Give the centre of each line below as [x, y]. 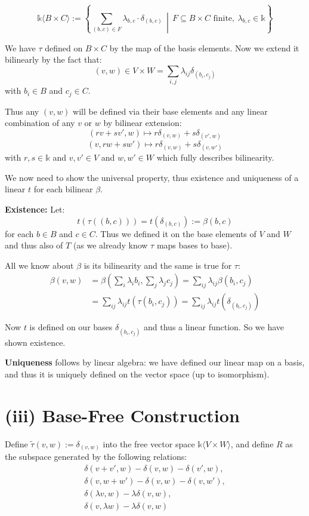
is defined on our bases [71, 327]
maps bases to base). [194, 245]
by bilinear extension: [143, 123]
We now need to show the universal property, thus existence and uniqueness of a [152, 177]
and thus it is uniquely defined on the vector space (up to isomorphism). [137, 374]
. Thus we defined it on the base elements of [176, 233]
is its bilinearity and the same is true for [158, 265]
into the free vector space [149, 443]
